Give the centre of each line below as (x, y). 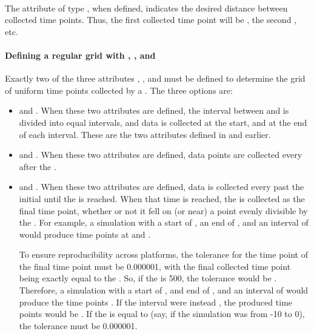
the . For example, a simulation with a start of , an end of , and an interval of (164, 222)
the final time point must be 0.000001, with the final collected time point (155, 266)
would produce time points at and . (85, 234)
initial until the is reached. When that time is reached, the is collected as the (162, 198)
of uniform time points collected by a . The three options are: (119, 90)
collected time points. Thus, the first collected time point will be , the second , (151, 20)
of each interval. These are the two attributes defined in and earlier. (145, 134)
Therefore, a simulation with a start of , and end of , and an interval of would (164, 290)
